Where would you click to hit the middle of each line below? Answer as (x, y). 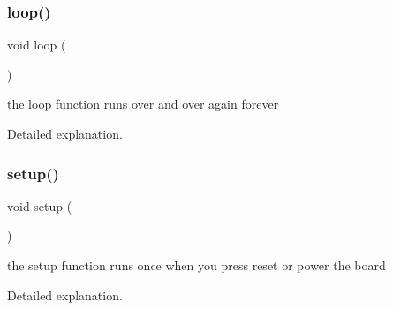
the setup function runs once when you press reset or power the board (196, 265)
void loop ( (37, 45)
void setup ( (40, 205)
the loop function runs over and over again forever (143, 104)
